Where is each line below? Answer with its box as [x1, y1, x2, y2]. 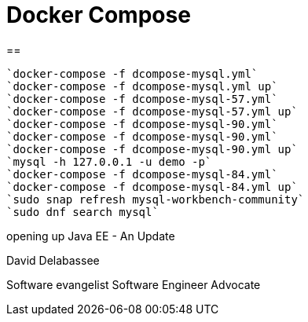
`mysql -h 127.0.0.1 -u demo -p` [6, 155, 212, 168]
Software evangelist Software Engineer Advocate [6, 277, 261, 291]
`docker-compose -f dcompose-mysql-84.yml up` [6, 180, 298, 193]
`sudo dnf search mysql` [6, 205, 159, 218]
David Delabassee [6, 253, 100, 267]
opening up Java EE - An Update [6, 229, 175, 243]
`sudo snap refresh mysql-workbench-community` [6, 192, 305, 206]
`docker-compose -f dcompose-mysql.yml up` [6, 79, 278, 93]
